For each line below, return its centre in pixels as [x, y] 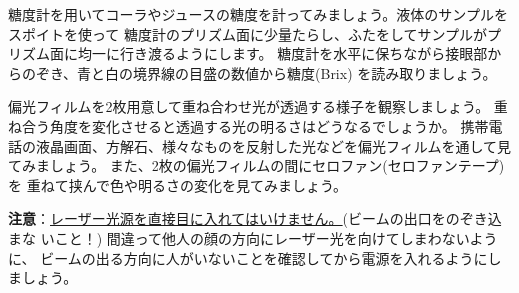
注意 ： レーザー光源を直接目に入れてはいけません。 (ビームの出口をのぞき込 [255, 218]
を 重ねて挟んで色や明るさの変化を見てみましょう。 [178, 184]
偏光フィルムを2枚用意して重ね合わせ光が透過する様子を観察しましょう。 [249, 106]
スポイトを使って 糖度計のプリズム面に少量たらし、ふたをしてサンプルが [248, 33]
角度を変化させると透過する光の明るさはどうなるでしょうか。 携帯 [269, 125]
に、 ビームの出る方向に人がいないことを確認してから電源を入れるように [248, 257]
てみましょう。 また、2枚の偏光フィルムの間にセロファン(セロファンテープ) [256, 165]
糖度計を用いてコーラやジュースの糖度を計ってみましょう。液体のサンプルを [258, 14]
